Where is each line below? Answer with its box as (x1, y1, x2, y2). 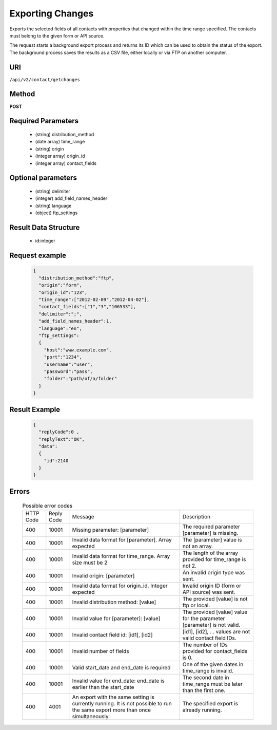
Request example (9, 251, 67, 260)
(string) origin (35, 145, 64, 152)
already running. (182, 706, 223, 714)
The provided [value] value (182, 608, 248, 615)
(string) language (35, 202, 72, 209)
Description (182, 513, 210, 520)
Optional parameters (9, 174, 77, 182)
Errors (9, 487, 30, 496)
